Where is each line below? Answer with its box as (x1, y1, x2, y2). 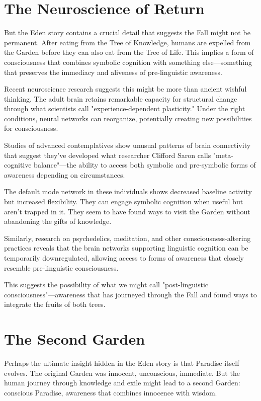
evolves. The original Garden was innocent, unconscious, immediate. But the (4, 367, 240, 378)
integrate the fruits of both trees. (4, 299, 106, 309)
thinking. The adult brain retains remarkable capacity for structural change (4, 93, 237, 104)
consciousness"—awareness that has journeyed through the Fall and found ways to (4, 289, 257, 299)
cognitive (4, 159, 32, 170)
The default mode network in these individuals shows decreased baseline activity (4, 186, 252, 197)
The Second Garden (4, 329, 145, 349)
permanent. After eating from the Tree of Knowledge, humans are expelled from (4, 37, 251, 47)
